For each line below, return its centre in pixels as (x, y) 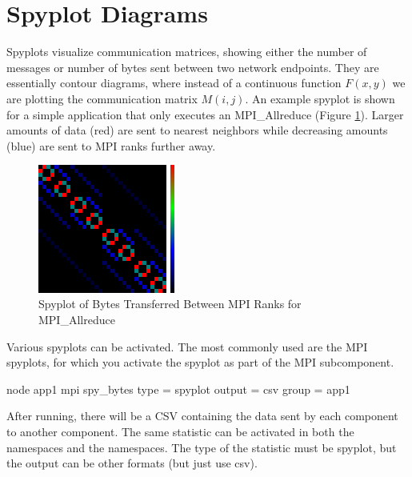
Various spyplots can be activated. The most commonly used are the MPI (187, 346)
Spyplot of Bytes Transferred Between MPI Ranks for (170, 304)
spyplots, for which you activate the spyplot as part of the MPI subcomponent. (200, 362)
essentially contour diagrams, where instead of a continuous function (174, 83)
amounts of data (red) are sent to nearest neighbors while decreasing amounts (197, 130)
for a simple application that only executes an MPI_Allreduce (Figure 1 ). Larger (205, 114)
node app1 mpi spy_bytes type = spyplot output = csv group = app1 (178, 389)
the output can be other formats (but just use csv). (132, 463)
